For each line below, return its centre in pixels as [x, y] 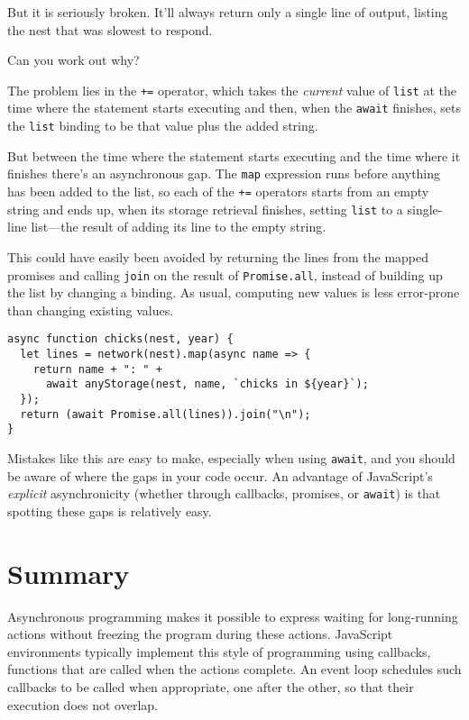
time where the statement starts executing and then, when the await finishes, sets [234, 108]
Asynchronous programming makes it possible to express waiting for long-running [233, 616]
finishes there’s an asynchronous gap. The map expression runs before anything [224, 173]
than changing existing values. [91, 310]
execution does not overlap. [83, 704]
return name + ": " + [97, 369]
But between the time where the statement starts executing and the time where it [234, 155]
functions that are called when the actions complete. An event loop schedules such [234, 669]
